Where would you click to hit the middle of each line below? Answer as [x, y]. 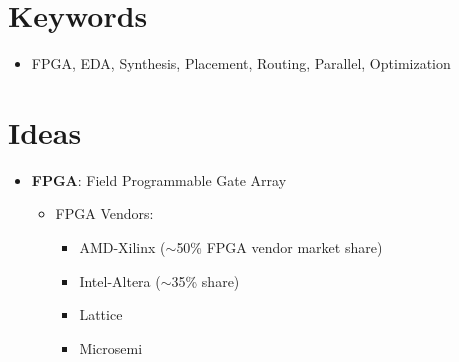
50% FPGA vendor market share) [279, 247]
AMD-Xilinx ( [122, 247]
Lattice [101, 314]
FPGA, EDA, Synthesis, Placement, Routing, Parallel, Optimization [241, 63]
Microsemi [111, 347]
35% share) [205, 280]
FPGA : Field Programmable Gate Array [159, 179]
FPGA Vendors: [104, 213]
